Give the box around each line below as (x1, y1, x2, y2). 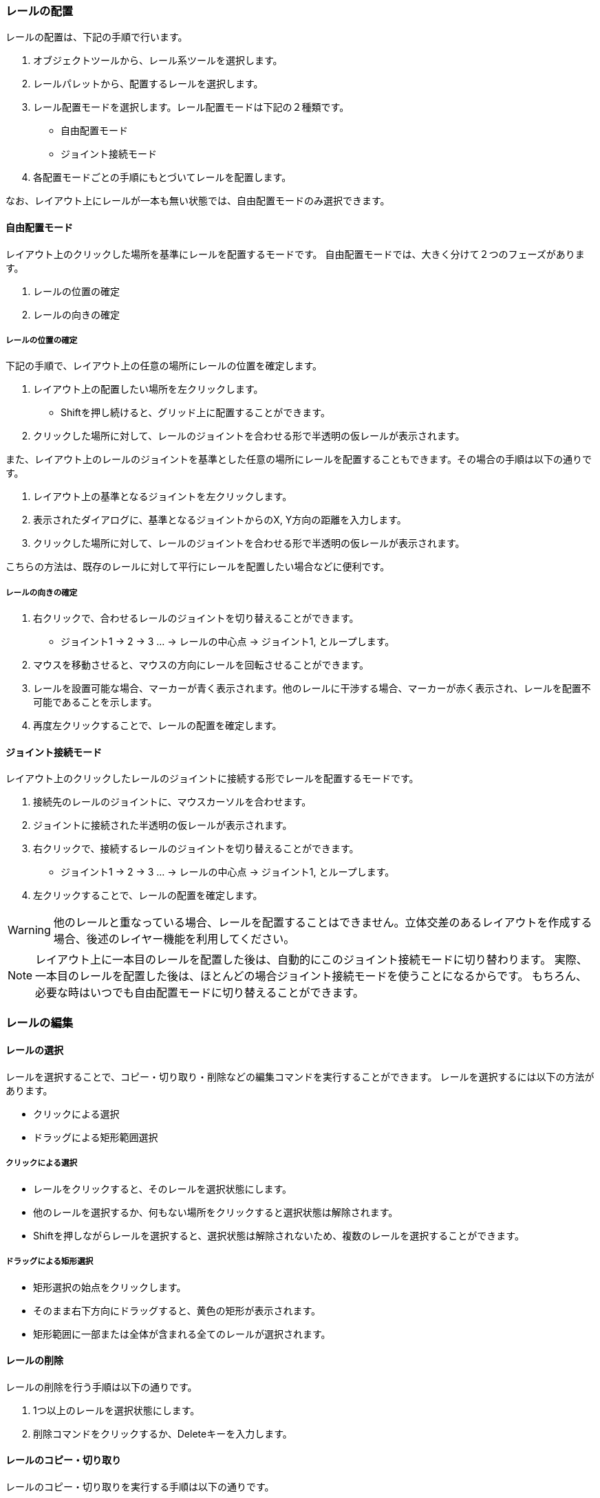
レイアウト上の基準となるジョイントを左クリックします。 (33, 490, 292, 503)
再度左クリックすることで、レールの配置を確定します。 (33, 719, 282, 732)
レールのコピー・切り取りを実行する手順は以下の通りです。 (6, 1480, 275, 1492)
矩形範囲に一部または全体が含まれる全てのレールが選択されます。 (33, 1327, 331, 1340)
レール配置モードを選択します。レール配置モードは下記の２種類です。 (33, 101, 350, 113)
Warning (8, 923, 51, 937)
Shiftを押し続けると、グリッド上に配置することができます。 (61, 406, 330, 419)
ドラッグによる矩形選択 (6, 1257, 94, 1267)
